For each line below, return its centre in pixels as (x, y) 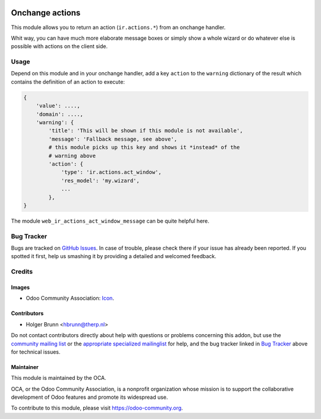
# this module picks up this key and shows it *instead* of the (144, 147)
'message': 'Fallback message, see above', (113, 139)
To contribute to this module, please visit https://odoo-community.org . (97, 408)
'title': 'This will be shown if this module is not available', (146, 131)
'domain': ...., (59, 114)
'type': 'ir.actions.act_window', (111, 172)
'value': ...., (58, 106)
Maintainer (25, 367)
